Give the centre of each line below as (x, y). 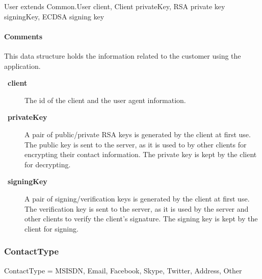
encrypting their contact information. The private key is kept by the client (141, 154)
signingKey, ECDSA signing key (54, 16)
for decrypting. (48, 164)
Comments (23, 36)
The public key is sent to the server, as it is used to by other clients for (136, 144)
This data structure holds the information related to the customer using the (123, 55)
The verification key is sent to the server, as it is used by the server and (137, 208)
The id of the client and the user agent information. (105, 100)
